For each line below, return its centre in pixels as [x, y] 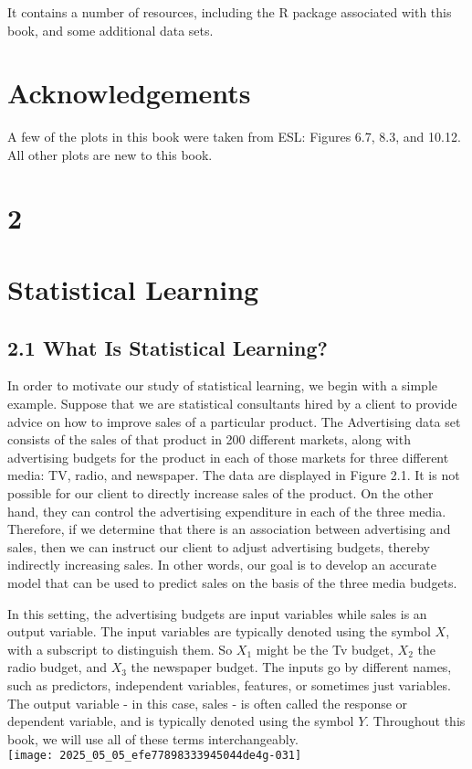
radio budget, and [57, 667]
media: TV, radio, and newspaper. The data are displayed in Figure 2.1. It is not [234, 475]
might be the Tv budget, [325, 649]
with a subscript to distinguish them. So [120, 649]
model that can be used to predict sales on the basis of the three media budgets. [232, 582]
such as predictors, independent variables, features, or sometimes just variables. [229, 684]
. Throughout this [415, 721]
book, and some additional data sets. [110, 30]
